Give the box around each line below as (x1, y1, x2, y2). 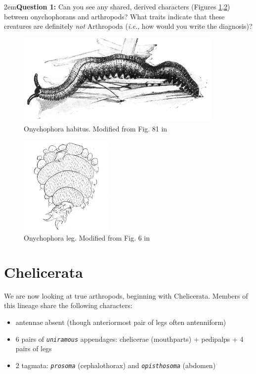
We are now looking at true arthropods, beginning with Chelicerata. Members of (4, 290, 248, 301)
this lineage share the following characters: (4, 300, 132, 311)
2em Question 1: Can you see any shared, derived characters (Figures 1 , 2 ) (4, 1, 230, 11)
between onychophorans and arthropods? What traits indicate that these (4, 11, 225, 21)
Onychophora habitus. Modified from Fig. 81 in (24, 123, 168, 133)
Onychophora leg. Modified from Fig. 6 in (24, 233, 150, 243)
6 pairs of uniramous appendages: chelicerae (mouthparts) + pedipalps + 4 (15, 333, 244, 344)
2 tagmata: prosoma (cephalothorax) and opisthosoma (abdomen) (15, 360, 216, 370)
